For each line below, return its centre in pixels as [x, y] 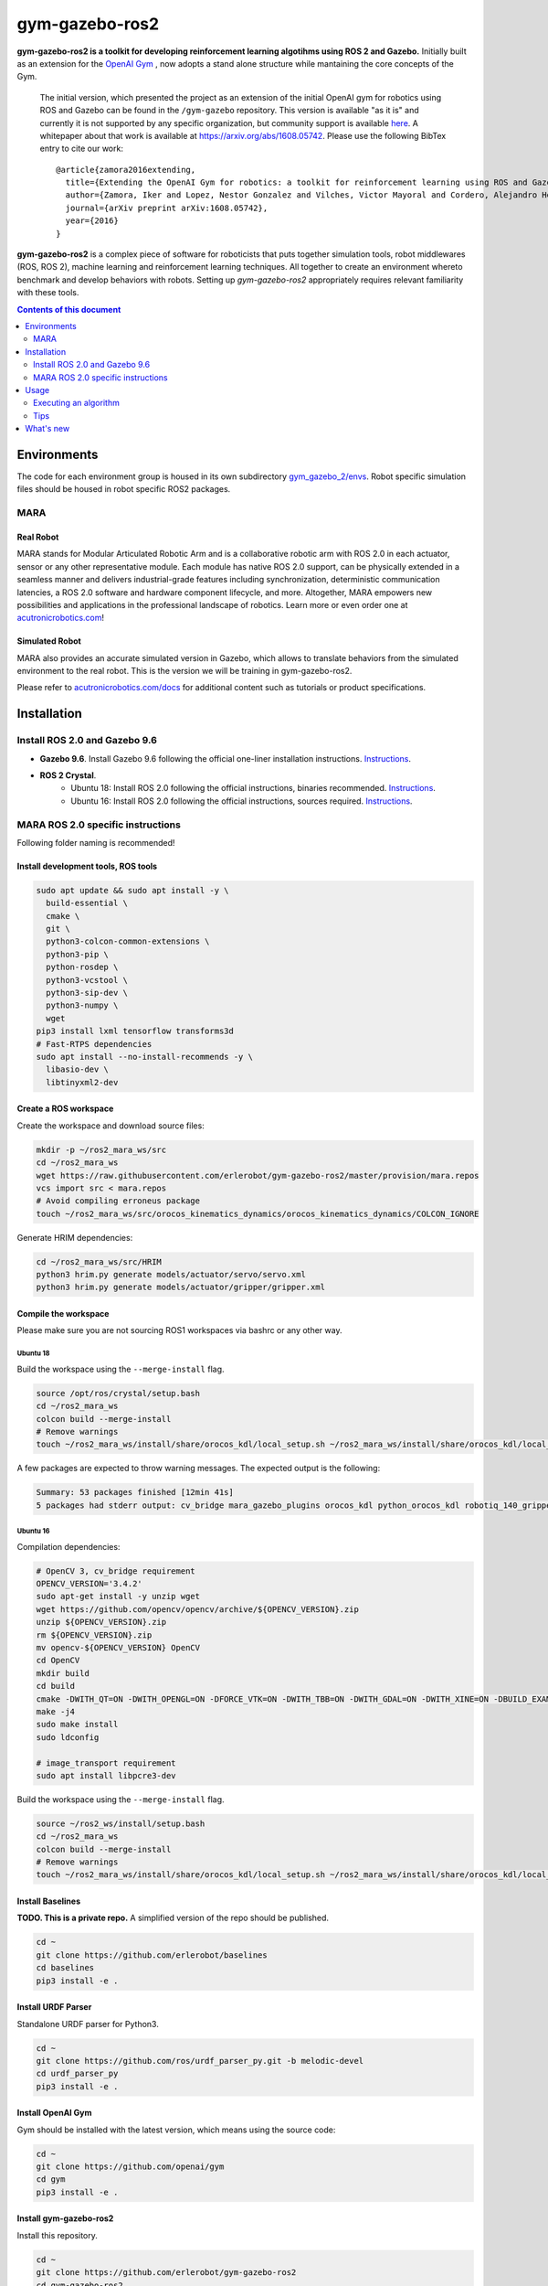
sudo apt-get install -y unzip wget [118, 1597]
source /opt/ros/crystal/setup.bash [118, 1393]
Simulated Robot [49, 641]
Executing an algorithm [77, 403]
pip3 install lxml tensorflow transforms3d [135, 1031]
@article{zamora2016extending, [126, 170]
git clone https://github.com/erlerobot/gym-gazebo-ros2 [166, 2273]
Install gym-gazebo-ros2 [65, 2218]
